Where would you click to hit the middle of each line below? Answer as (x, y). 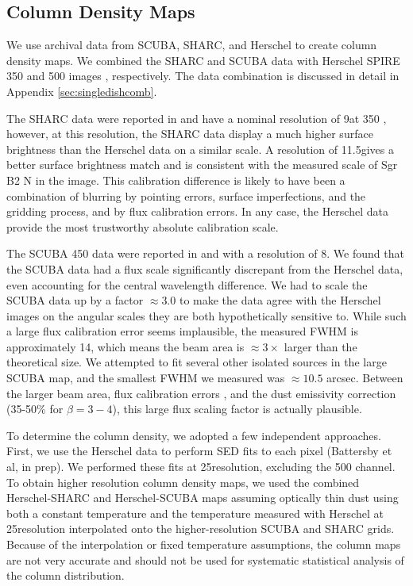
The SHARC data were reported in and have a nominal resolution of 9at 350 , (197, 118)
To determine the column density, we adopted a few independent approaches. (194, 435)
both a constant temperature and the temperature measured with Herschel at (195, 513)
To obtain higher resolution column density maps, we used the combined (183, 482)
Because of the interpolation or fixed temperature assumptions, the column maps (204, 544)
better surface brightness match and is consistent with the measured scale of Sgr (202, 165)
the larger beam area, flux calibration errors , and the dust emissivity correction (201, 393)
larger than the (320, 346)
